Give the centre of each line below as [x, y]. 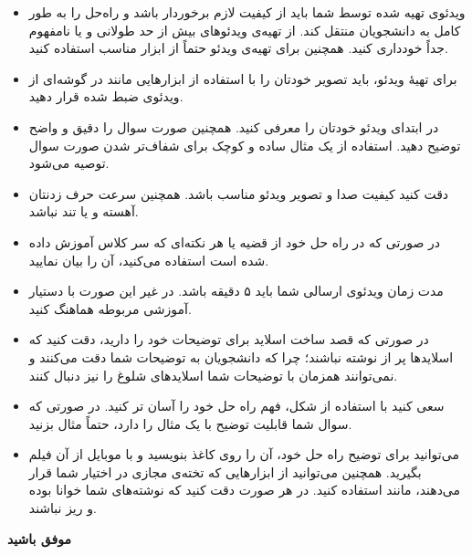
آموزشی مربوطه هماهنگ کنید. [110, 308]
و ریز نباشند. [63, 508]
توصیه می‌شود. [69, 163]
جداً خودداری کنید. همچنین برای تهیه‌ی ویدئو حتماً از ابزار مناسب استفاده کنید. [238, 48]
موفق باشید [39, 538]
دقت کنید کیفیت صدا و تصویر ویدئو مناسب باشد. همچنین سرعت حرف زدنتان [239, 193]
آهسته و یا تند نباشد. [84, 211]
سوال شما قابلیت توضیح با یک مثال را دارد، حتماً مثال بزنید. [190, 423]
